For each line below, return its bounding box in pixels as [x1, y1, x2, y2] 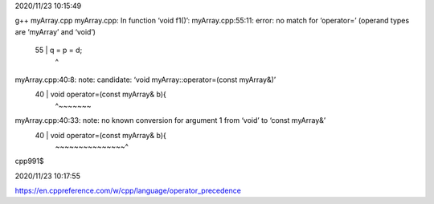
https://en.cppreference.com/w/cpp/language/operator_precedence [14, 186, 241, 196]
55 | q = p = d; [35, 45, 83, 55]
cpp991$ [14, 157, 44, 166]
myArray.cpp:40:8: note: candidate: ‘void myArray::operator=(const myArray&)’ [14, 75, 276, 84]
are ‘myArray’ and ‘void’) [14, 27, 96, 36]
